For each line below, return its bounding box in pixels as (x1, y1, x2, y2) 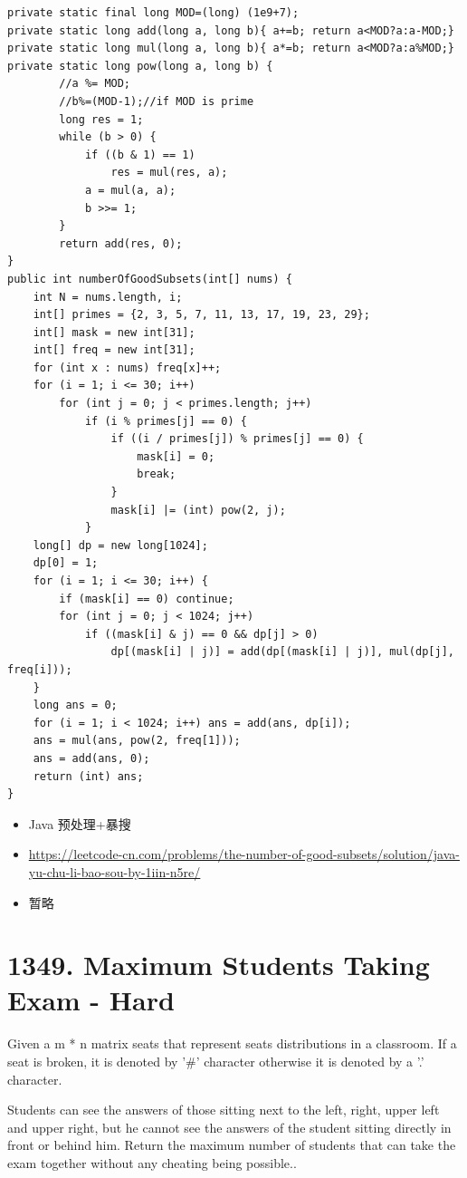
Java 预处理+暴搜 (28, 814, 131, 833)
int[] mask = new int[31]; (33, 325, 195, 339)
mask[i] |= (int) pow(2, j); (110, 503, 286, 517)
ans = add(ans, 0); (33, 751, 150, 765)
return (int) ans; (33, 769, 144, 783)
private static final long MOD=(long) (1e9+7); (7, 6, 300, 19)
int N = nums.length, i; (33, 290, 183, 304)
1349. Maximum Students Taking (7, 946, 430, 983)
